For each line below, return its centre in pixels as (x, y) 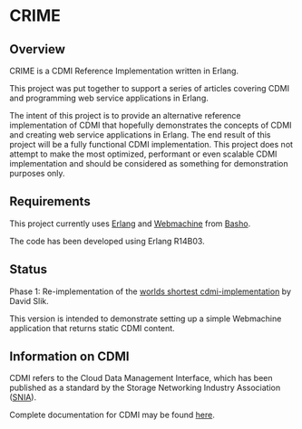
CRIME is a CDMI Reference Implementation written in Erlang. (124, 71)
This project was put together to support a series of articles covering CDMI (150, 88)
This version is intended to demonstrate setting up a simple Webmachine (146, 319)
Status (29, 269)
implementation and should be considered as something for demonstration (149, 163)
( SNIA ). (23, 397)
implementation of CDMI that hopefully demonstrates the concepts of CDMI (151, 125)
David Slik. (29, 300)
